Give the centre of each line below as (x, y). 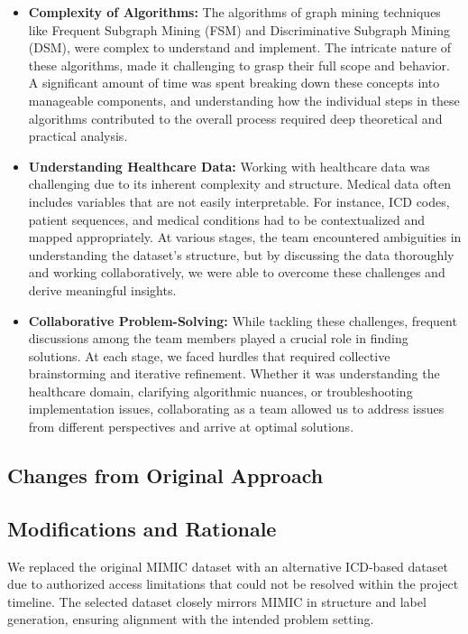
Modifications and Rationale (142, 528)
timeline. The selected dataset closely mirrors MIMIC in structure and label (217, 601)
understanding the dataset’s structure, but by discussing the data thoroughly (241, 254)
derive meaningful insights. (102, 289)
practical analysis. (78, 136)
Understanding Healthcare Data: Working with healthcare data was (229, 166)
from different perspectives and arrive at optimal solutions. (191, 427)
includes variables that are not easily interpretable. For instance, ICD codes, (239, 201)
